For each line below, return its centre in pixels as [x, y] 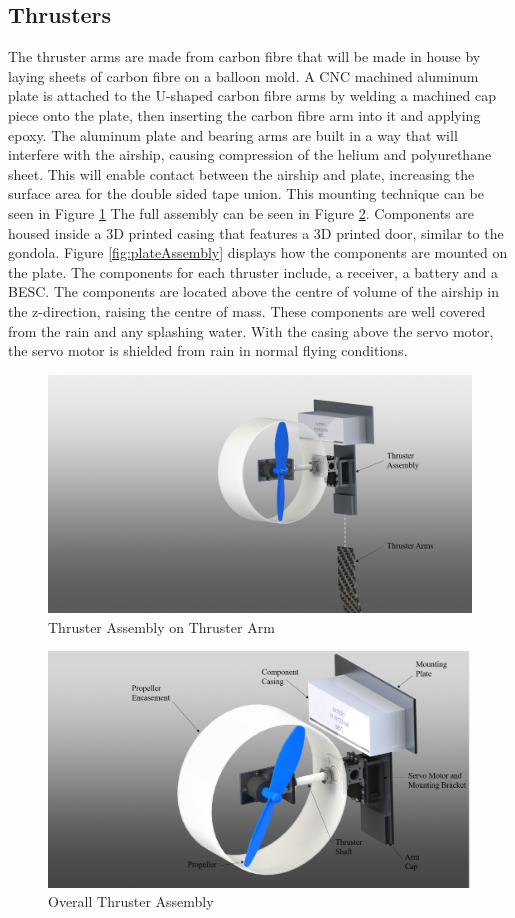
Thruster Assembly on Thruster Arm [161, 626]
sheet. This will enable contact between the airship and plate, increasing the [241, 173]
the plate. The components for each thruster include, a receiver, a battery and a [253, 271]
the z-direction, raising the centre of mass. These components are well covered [247, 310]
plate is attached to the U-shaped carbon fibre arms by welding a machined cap [252, 95]
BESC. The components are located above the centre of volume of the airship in [254, 291]
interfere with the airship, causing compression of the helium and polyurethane [250, 154]
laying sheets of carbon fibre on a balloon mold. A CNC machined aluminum [243, 75]
